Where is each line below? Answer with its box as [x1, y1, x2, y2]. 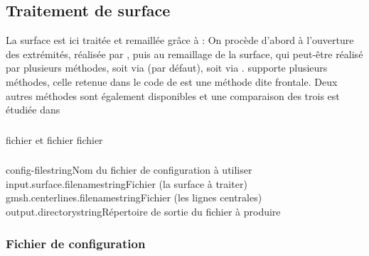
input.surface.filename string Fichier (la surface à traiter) [6, 176, 247, 191]
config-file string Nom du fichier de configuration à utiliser [6, 162, 252, 177]
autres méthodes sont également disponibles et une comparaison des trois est [6, 88, 340, 103]
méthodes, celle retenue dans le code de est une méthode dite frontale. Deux [6, 74, 338, 89]
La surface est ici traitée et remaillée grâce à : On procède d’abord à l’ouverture [6, 33, 354, 48]
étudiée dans [6, 102, 60, 117]
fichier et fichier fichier [6, 132, 103, 147]
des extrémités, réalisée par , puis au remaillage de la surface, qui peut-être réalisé [6, 46, 363, 61]
